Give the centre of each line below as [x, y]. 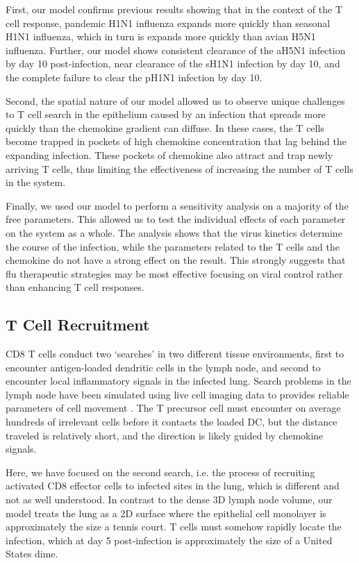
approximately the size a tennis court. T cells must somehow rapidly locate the [174, 527]
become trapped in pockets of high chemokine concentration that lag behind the [176, 141]
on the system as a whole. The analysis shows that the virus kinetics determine [174, 232]
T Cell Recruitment [78, 325]
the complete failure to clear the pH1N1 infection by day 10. [134, 77]
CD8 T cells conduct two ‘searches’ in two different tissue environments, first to [175, 354]
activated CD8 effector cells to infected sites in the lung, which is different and [173, 486]
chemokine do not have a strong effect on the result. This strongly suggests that [176, 260]
